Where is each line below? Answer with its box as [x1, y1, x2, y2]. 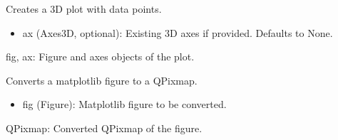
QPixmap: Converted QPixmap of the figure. [6, 120, 203, 135]
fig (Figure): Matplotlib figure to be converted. [22, 97, 227, 112]
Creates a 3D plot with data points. [6, 1, 162, 16]
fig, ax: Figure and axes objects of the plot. [6, 49, 195, 64]
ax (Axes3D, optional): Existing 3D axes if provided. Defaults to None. [22, 25, 333, 40]
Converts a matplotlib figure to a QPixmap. [6, 72, 198, 87]
